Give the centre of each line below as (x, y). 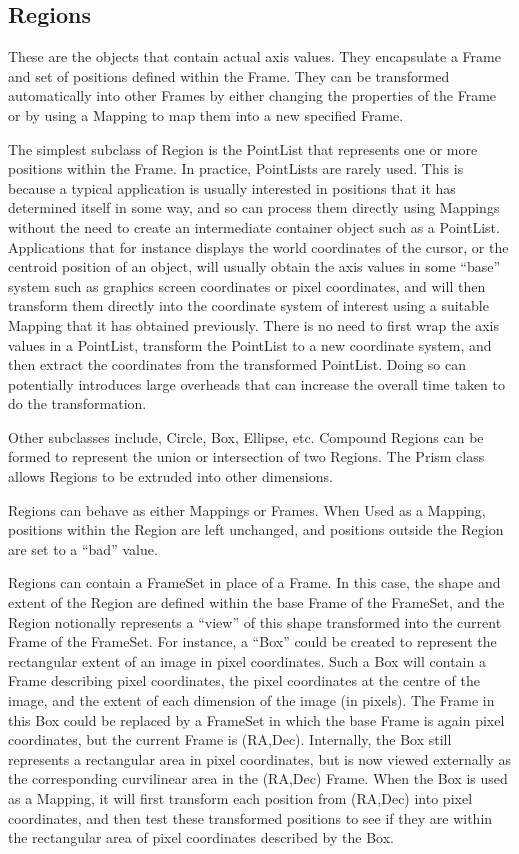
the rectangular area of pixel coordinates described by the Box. (201, 837)
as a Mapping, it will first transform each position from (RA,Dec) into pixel (240, 797)
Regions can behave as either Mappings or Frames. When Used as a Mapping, (247, 509)
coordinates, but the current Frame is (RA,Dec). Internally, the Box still (230, 739)
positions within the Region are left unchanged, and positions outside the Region (256, 529)
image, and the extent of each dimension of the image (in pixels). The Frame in (251, 700)
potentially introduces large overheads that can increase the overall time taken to (257, 383)
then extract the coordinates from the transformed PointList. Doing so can (237, 364)
